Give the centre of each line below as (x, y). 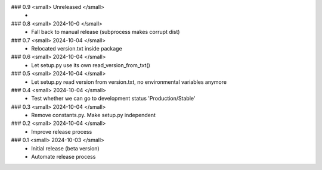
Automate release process (64, 157)
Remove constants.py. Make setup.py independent (94, 115)
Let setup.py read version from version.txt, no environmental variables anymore (129, 82)
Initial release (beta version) (65, 148)
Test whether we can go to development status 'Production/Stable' (113, 99)
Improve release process (62, 131)
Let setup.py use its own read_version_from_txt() (91, 65)
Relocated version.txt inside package (77, 48)
